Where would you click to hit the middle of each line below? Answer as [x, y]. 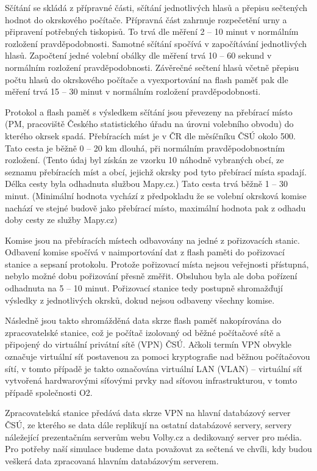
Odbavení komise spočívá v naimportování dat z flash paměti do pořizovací [145, 252]
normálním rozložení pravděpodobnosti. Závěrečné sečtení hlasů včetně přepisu [152, 67]
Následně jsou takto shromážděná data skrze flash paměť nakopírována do [143, 320]
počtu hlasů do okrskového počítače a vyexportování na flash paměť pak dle [147, 79]
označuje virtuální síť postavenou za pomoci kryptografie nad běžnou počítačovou [158, 356]
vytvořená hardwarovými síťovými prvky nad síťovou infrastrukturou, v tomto [151, 380]
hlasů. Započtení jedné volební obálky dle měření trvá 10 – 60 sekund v [138, 55]
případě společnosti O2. [49, 392]
